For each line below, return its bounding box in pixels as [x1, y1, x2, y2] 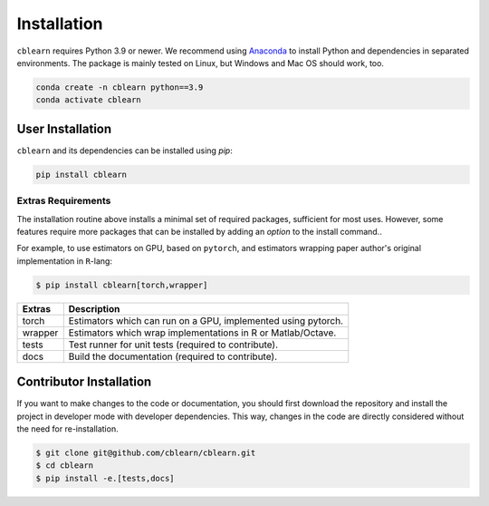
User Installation [16, 121, 112, 136]
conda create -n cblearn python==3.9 [35, 82, 204, 92]
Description [68, 302, 120, 315]
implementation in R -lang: [16, 255, 113, 267]
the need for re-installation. [16, 423, 119, 434]
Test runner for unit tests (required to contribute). [68, 338, 279, 351]
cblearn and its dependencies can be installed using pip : [16, 145, 233, 156]
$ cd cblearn [35, 461, 94, 471]
